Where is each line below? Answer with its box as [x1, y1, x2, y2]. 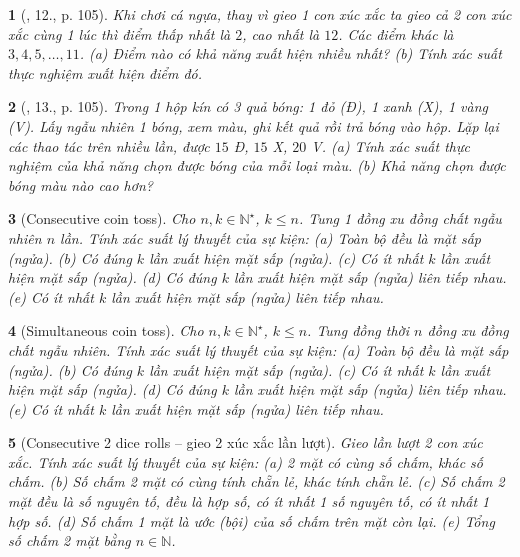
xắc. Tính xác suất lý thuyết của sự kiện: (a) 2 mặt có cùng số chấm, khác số [8, 451, 483, 472]
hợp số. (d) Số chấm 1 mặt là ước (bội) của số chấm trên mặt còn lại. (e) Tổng [8, 510, 495, 531]
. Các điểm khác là [338, 23, 454, 44]
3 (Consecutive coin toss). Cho [8, 208, 196, 229]
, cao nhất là [242, 23, 320, 44]
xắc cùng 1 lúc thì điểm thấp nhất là [8, 23, 231, 44]
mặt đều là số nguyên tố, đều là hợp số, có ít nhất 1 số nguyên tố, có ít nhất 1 [8, 491, 490, 512]
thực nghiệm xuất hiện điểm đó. [8, 62, 202, 83]
